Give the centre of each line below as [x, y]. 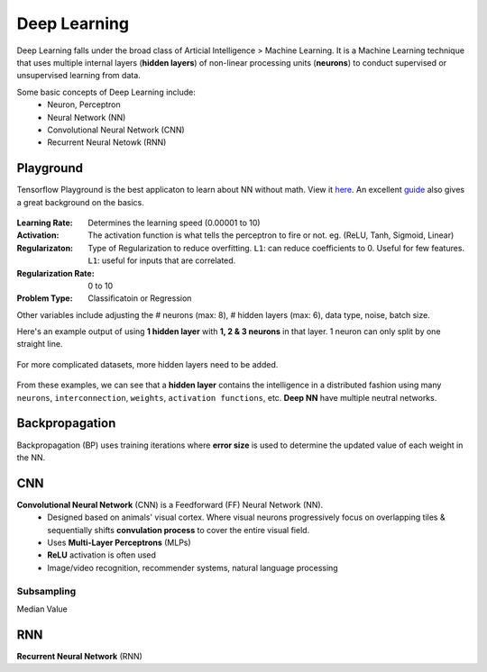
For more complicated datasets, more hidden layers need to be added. [147, 364]
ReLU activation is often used [102, 555]
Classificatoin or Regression [140, 298]
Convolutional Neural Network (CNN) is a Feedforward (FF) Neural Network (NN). [170, 504]
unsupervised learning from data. [79, 76]
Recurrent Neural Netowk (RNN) [107, 142]
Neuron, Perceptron [84, 104]
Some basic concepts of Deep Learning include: [106, 92]
